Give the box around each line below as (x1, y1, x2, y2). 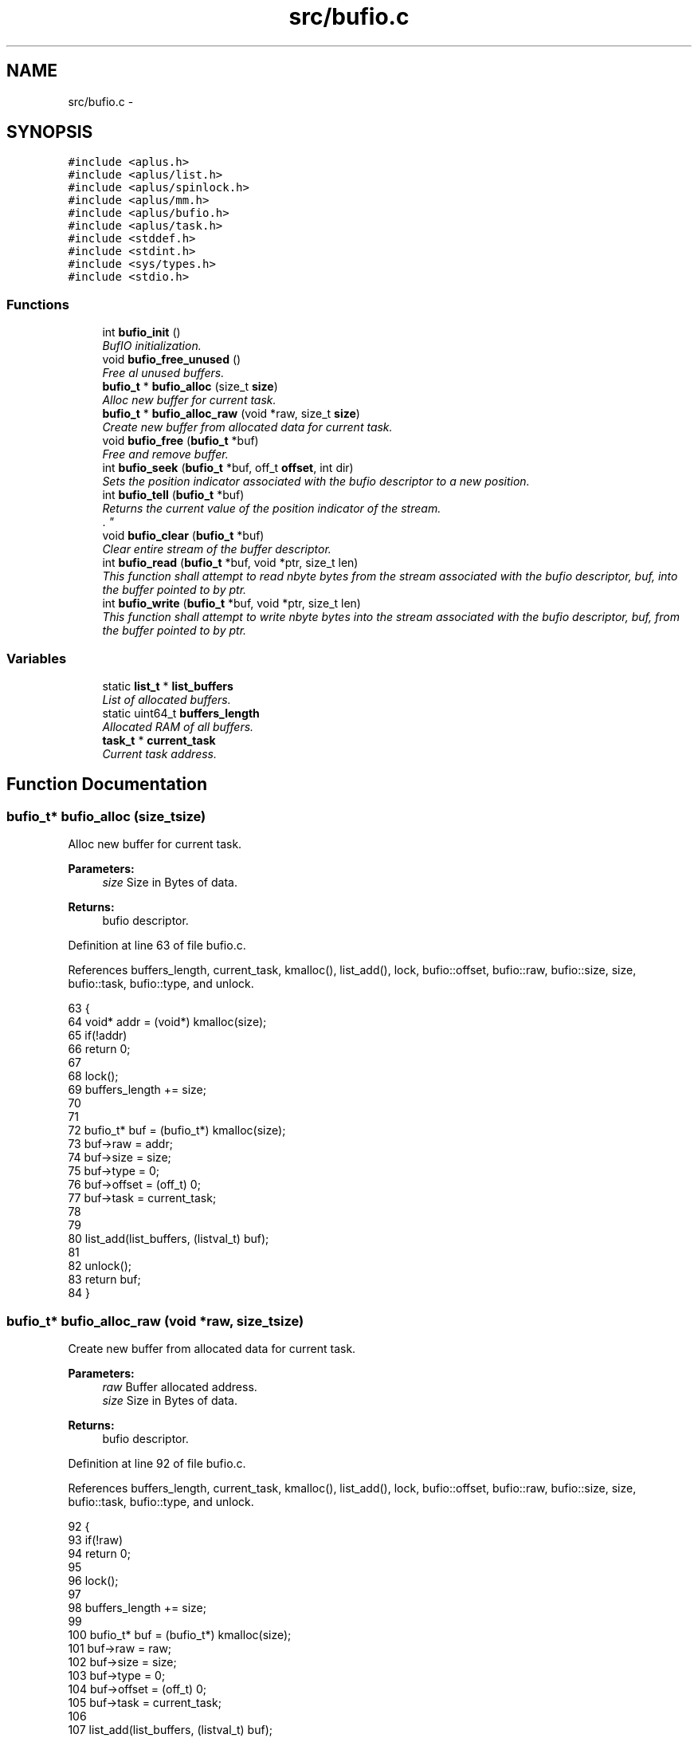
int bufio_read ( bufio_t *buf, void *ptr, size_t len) (102, 556, 359, 570)
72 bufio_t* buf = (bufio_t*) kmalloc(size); (68, 1123, 286, 1138)
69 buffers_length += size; (68, 1083, 206, 1097)
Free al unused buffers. (102, 366, 225, 380)
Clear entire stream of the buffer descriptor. (102, 542, 331, 556)
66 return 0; (68, 1042, 131, 1056)
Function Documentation (6, 774, 207, 795)
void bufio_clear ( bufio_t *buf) (102, 529, 265, 543)
